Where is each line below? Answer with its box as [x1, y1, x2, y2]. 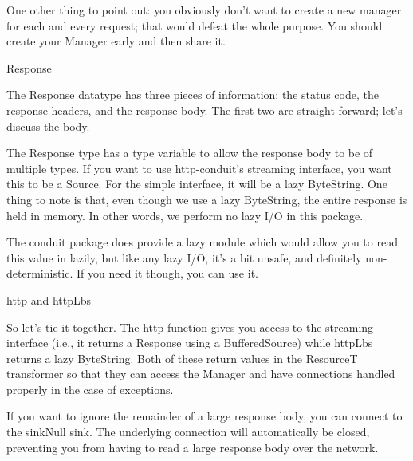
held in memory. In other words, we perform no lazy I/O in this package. [6, 207, 364, 223]
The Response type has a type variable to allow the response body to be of [6, 144, 373, 161]
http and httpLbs [6, 291, 92, 308]
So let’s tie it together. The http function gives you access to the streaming [6, 318, 374, 335]
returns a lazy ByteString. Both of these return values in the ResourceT [6, 349, 358, 366]
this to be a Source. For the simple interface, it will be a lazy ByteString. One [6, 175, 387, 192]
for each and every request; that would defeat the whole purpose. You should [6, 17, 383, 33]
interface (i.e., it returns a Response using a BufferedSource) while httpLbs [6, 334, 373, 351]
